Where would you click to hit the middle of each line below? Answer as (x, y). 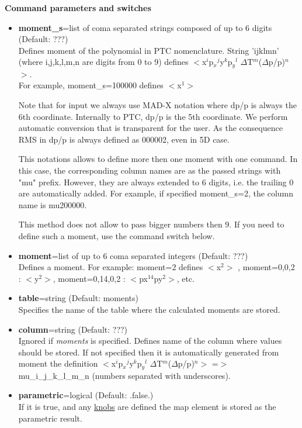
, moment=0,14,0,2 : (89, 278)
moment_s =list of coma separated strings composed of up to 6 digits (145, 27)
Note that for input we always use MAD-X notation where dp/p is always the (157, 105)
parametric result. (50, 418)
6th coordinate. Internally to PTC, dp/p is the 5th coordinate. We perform (153, 116)
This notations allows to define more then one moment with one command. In (158, 159)
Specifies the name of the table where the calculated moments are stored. (149, 309)
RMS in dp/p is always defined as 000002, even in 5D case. (124, 139)
